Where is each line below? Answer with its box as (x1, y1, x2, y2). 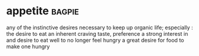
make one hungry (6, 43, 50, 50)
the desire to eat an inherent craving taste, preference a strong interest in (6, 30, 188, 37)
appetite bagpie (6, 4, 80, 18)
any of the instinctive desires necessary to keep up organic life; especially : (6, 24, 194, 31)
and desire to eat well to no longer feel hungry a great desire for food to (6, 36, 185, 43)
